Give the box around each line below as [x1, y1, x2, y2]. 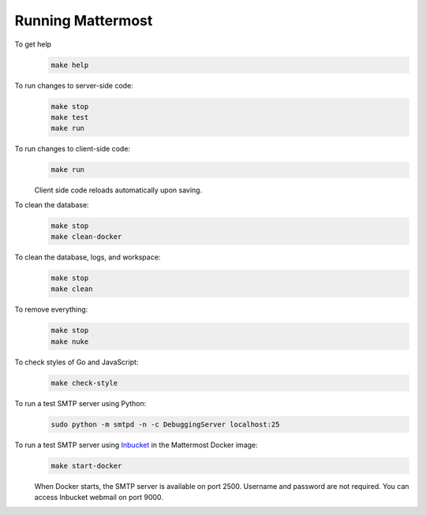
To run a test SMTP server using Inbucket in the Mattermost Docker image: [14, 440, 258, 450]
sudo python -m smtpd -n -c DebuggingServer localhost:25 [50, 420, 280, 429]
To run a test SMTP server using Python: [14, 398, 147, 408]
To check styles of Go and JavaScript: [14, 357, 139, 367]
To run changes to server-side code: [14, 80, 133, 90]
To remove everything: [14, 304, 88, 315]
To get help [14, 39, 51, 49]
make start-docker [50, 461, 122, 470]
